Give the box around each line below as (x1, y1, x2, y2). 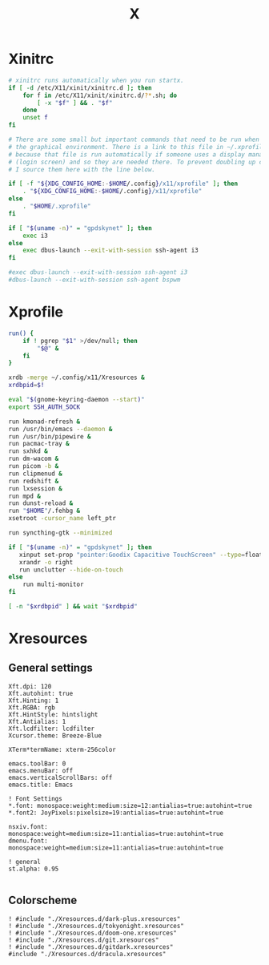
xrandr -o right (18, 558, 74, 566)
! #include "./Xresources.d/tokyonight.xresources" (8, 922, 184, 930)
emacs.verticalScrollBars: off (8, 773, 113, 781)
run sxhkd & (8, 447, 48, 455)
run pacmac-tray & (8, 440, 70, 448)
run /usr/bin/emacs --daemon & (8, 425, 113, 433)
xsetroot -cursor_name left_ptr (8, 515, 116, 523)
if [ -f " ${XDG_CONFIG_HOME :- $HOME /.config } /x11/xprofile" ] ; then (8, 180, 239, 188)
